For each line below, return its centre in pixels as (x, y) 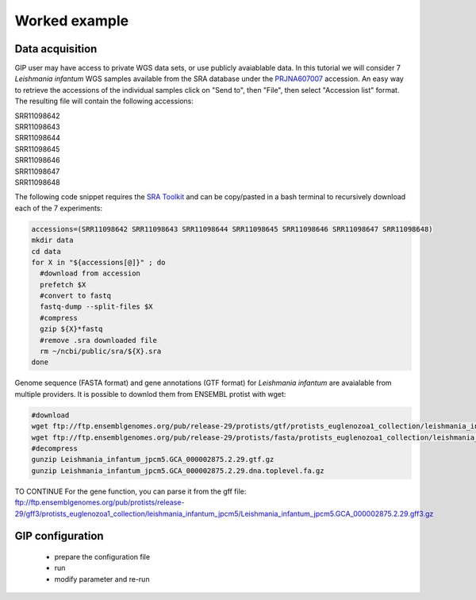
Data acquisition (56, 49)
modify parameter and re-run (102, 579)
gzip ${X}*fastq (71, 329)
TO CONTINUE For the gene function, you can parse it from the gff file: (131, 491)
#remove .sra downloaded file (99, 340)
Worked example (72, 21)
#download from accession (90, 273)
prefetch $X (63, 285)
